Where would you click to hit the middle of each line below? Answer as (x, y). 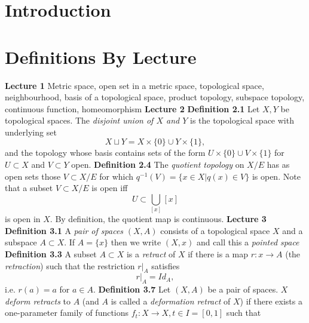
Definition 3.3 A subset (51, 253)
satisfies (166, 265)
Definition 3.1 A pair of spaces (64, 230)
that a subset (29, 188)
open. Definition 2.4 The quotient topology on (158, 164)
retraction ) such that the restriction (70, 265)
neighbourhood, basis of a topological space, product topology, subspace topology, (155, 97)
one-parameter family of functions (67, 313)
